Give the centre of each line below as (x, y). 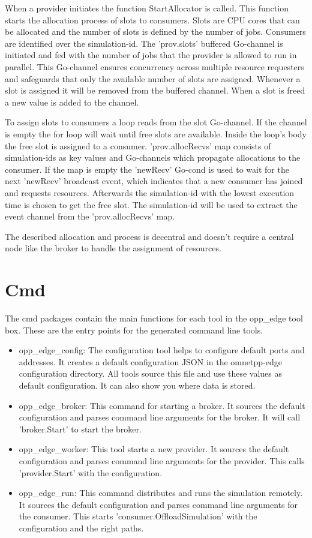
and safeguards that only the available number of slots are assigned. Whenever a (153, 78)
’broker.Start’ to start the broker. (80, 429)
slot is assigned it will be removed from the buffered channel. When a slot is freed (155, 90)
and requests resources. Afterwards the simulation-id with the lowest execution (150, 192)
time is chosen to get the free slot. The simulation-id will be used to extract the (151, 204)
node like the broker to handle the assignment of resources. (113, 248)
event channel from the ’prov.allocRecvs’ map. (90, 216)
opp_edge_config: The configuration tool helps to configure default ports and (162, 350)
